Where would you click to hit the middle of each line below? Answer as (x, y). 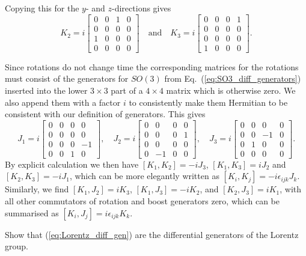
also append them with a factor (63, 102)
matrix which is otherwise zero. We (231, 90)
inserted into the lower (46, 90)
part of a (127, 90)
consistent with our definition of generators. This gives (105, 114)
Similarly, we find (37, 189)
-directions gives (142, 8)
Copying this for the (42, 8)
